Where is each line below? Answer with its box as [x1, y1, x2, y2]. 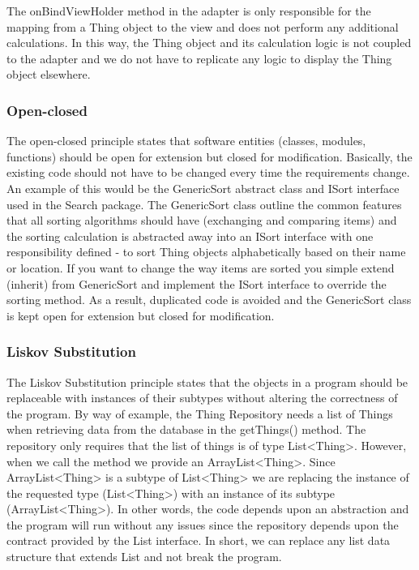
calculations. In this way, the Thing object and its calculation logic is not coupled [6, 34, 412, 51]
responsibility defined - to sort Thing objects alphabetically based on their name [6, 243, 406, 260]
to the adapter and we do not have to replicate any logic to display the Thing [6, 49, 392, 66]
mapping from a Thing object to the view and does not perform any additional [6, 18, 399, 35]
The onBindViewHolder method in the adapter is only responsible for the [6, 2, 371, 19]
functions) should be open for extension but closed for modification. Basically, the [6, 148, 413, 165]
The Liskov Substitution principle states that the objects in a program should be [6, 373, 408, 390]
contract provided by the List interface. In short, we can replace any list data [6, 532, 391, 549]
